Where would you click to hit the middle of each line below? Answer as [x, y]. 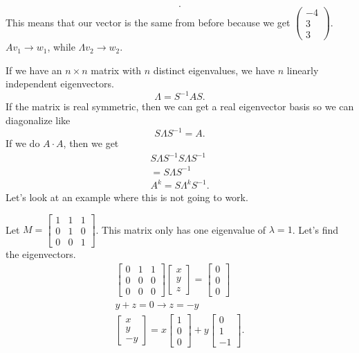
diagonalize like [38, 120]
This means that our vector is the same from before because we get [148, 22]
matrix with [116, 70]
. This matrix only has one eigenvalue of [181, 229]
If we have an [34, 70]
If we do [23, 143]
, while [61, 47]
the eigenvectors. [41, 254]
